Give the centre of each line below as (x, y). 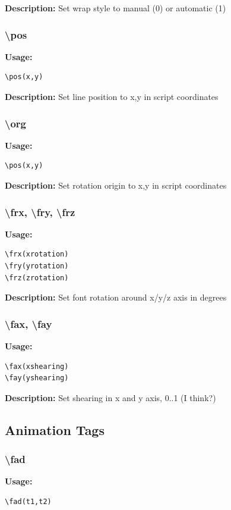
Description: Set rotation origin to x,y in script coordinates (116, 185)
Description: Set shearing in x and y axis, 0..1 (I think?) (110, 397)
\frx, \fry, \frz (40, 212)
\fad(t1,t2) (28, 501)
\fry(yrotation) (37, 266)
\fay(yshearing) (37, 378)
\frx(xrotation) (37, 254)
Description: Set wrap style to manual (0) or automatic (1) (115, 8)
